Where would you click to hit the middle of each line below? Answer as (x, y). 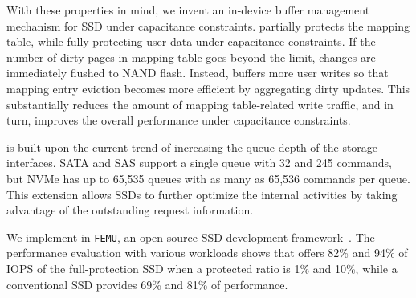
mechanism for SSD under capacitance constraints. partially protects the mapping (208, 25)
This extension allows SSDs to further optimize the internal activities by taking (202, 194)
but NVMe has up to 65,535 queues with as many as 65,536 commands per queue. (208, 178)
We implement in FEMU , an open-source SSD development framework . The (191, 237)
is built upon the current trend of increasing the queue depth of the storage (192, 147)
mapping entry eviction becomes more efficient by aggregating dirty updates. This (208, 88)
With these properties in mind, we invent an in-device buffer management (188, 10)
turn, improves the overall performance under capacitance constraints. (179, 120)
